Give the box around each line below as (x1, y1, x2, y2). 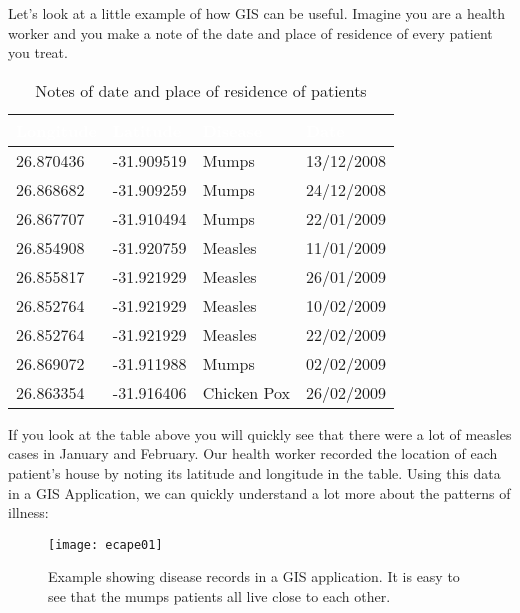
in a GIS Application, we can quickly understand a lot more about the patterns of (8, 482, 511, 503)
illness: (8, 502, 49, 523)
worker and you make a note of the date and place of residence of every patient (8, 22, 493, 43)
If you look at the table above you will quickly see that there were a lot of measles (8, 423, 512, 444)
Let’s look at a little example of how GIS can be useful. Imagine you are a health (8, 3, 506, 23)
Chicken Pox (202, 380, 290, 404)
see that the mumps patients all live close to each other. (48, 586, 391, 606)
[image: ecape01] (48, 537, 163, 552)
